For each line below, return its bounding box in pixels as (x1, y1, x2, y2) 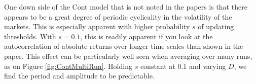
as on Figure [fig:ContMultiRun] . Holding (4, 60, 132, 71)
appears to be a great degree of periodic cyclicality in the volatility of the (4, 11, 232, 22)
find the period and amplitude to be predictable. (4, 70, 155, 81)
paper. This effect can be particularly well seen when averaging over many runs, (4, 50, 252, 61)
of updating (198, 21, 234, 32)
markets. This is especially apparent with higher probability (4, 21, 190, 32)
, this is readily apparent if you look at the (80, 31, 213, 41)
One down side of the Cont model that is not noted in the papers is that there (4, 2, 247, 12)
